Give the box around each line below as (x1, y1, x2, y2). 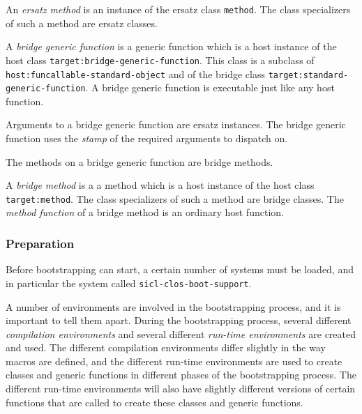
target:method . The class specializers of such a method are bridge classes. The (6, 191, 344, 206)
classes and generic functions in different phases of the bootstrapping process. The (6, 367, 356, 382)
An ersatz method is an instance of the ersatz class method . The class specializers (6, 2, 351, 16)
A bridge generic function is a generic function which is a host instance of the (6, 39, 337, 54)
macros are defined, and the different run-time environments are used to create (6, 353, 342, 368)
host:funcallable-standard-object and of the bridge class (6, 66, 266, 81)
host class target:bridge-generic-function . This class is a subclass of (6, 52, 315, 67)
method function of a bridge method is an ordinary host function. (6, 205, 284, 220)
